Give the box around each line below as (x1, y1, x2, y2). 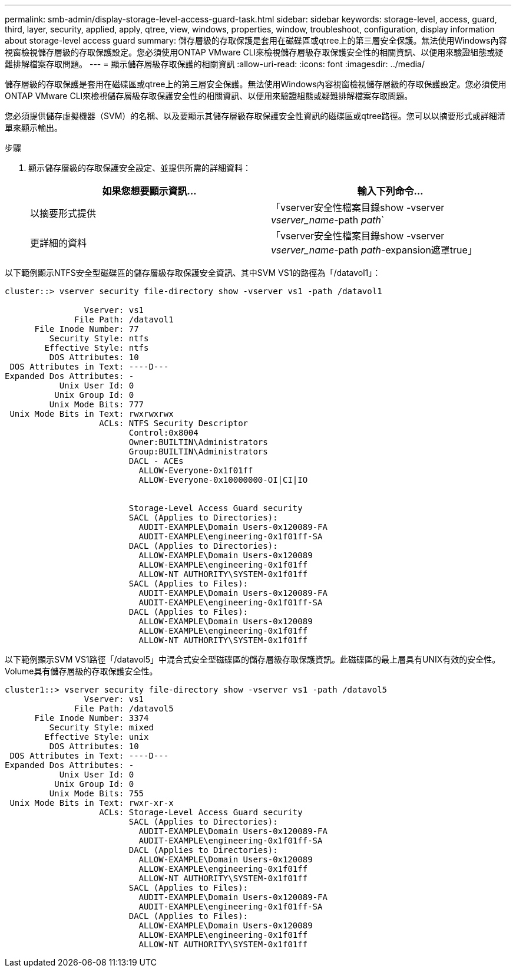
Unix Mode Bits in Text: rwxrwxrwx (9, 409, 174, 419)
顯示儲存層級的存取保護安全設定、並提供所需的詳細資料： (28, 163, 251, 173)
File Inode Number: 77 (34, 324, 139, 334)
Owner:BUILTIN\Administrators (128, 437, 268, 447)
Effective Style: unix (44, 732, 149, 742)
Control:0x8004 (128, 428, 199, 437)
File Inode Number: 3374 (34, 713, 149, 723)
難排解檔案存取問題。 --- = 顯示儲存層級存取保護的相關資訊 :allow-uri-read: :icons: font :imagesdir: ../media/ (5, 59, 425, 69)
